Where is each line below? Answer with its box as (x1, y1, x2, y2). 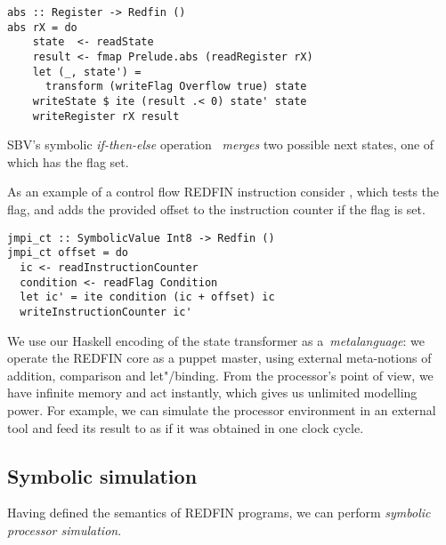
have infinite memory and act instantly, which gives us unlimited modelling (7, 383, 418, 402)
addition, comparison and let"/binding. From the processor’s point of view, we (7, 365, 434, 384)
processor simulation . (7, 520, 122, 539)
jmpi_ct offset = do (7, 246, 129, 260)
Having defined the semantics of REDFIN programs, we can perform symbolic (7, 503, 431, 522)
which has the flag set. (7, 152, 129, 171)
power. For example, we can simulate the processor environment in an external (7, 400, 436, 419)
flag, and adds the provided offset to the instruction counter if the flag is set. (7, 200, 426, 219)
